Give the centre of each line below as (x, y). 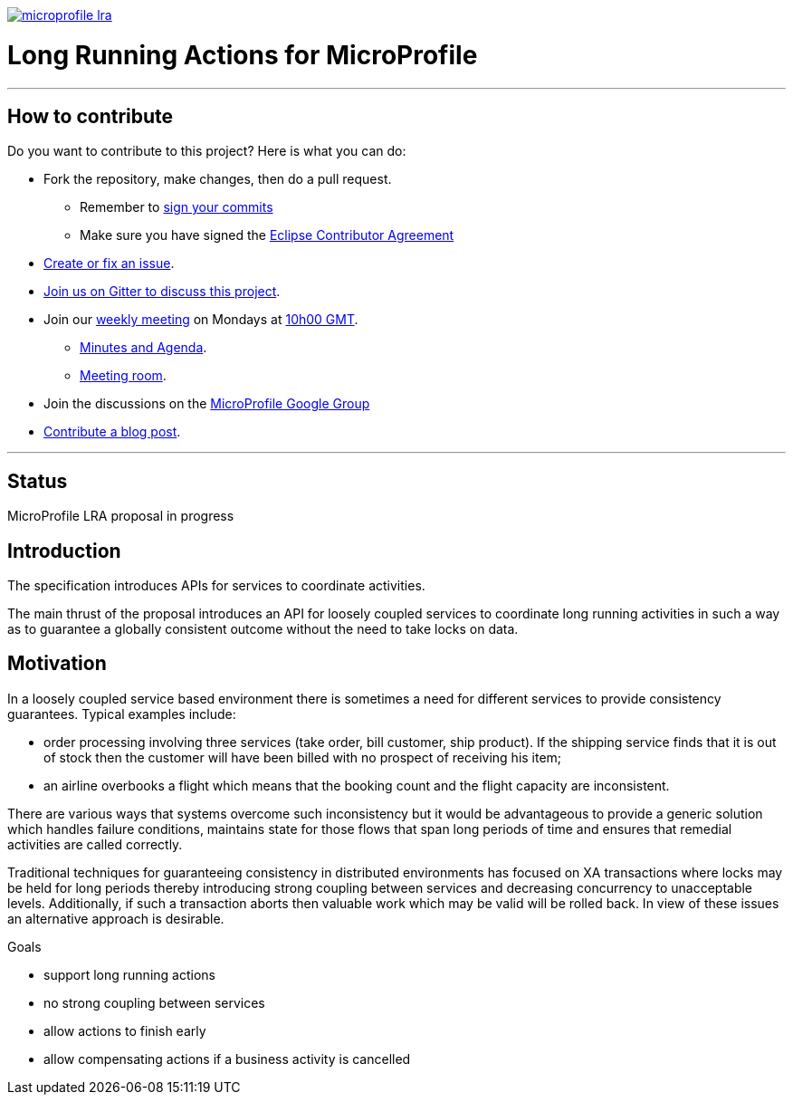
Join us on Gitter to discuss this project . (162, 292)
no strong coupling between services (154, 1002)
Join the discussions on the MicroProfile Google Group (207, 404)
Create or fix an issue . (109, 264)
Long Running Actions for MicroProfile (243, 55)
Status (38, 481)
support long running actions (129, 974)
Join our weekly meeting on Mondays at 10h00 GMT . (201, 320)
